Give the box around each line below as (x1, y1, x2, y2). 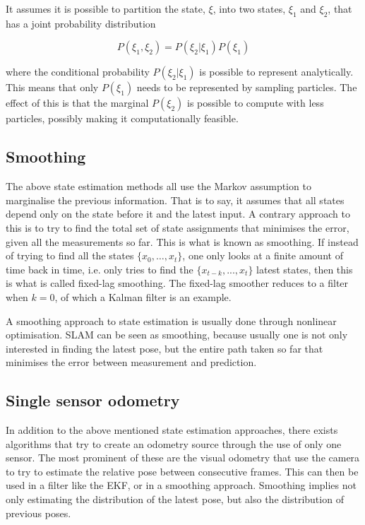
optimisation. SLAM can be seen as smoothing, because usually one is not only (6, 327, 348, 342)
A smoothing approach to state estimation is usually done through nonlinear (6, 313, 337, 328)
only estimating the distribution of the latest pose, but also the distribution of (6, 492, 344, 507)
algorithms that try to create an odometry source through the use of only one (6, 436, 342, 451)
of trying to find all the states (6, 248, 134, 263)
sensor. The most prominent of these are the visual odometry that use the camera (6, 450, 360, 465)
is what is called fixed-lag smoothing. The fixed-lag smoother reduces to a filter (6, 276, 349, 290)
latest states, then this (256, 261, 353, 276)
